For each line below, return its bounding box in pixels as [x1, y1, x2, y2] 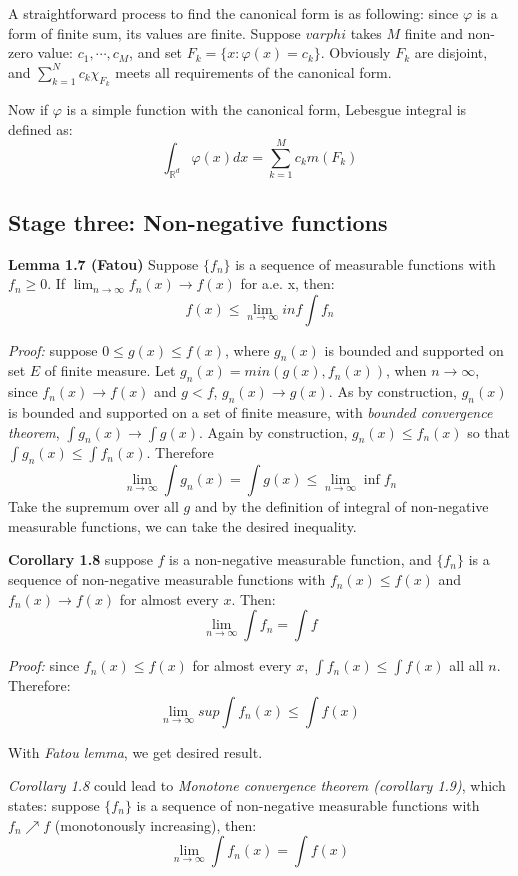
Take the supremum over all [8, 496, 179, 517]
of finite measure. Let [44, 360, 176, 381]
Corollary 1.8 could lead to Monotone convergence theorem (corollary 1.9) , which [8, 775, 506, 796]
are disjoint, [414, 42, 488, 63]
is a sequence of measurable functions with [235, 253, 496, 274]
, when [386, 360, 427, 381]
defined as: [8, 118, 73, 139]
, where [225, 339, 270, 360]
